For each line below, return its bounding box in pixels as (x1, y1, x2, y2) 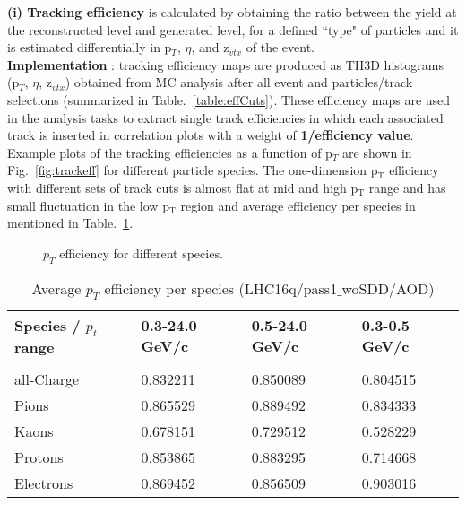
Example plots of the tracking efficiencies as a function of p (7, 143, 332, 161)
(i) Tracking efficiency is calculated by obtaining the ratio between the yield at (7, 3, 457, 21)
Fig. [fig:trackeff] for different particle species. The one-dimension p (7, 161, 378, 179)
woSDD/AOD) (341, 277, 435, 299)
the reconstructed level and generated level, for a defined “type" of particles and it (7, 20, 459, 39)
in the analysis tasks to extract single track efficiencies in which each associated (7, 108, 444, 126)
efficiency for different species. (59, 243, 223, 262)
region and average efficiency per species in (180, 196, 416, 214)
